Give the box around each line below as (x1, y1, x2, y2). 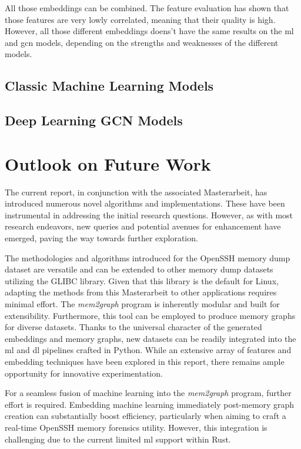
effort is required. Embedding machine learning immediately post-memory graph (5, 398, 295, 410)
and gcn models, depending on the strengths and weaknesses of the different (5, 36, 279, 48)
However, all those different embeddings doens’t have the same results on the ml (5, 25, 294, 37)
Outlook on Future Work (5, 151, 211, 175)
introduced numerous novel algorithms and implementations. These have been (5, 197, 285, 209)
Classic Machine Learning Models (5, 77, 214, 95)
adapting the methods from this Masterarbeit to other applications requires (5, 286, 277, 298)
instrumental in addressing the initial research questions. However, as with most (5, 208, 293, 221)
